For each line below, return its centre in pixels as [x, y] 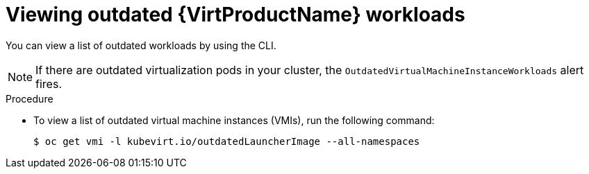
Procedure [30, 98]
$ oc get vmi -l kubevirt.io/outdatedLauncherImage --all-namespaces [227, 141]
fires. [49, 84]
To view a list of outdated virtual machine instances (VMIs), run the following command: [234, 120]
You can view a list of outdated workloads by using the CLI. [141, 45]
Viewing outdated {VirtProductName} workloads [235, 15]
